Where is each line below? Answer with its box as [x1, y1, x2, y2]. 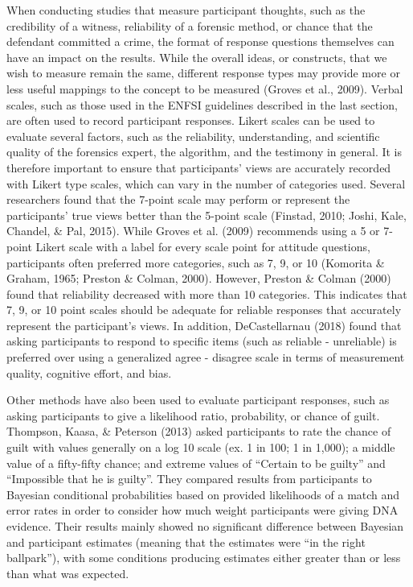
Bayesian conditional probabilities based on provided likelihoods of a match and [6, 486, 400, 502]
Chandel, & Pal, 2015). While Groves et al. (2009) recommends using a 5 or [6, 222, 380, 239]
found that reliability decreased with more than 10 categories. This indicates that [6, 285, 407, 302]
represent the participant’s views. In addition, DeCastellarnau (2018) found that [6, 316, 402, 333]
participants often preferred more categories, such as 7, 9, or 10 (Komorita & [6, 254, 385, 271]
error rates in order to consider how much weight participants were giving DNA [6, 502, 399, 519]
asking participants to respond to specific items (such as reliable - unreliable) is [6, 333, 397, 349]
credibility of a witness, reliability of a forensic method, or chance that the [6, 17, 373, 34]
